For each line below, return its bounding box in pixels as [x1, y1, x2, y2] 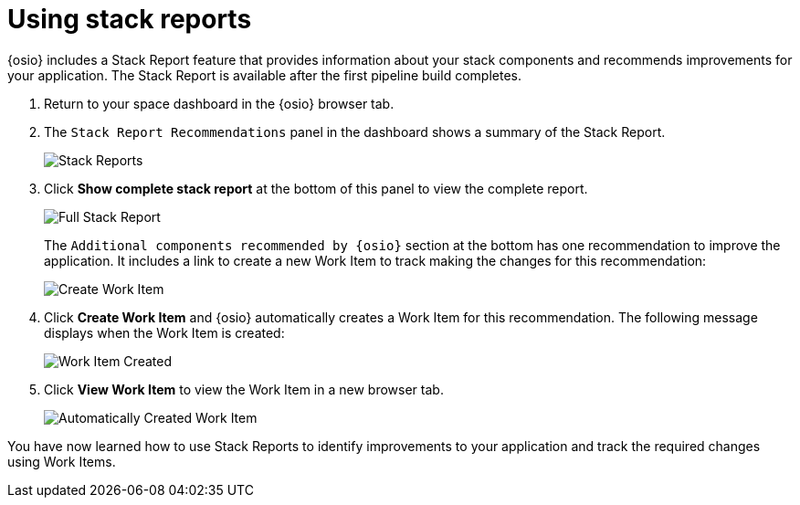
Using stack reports [7, 4, 252, 35]
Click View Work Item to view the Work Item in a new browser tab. [44, 381, 444, 397]
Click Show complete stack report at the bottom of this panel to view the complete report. [44, 180, 588, 196]
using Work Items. [7, 453, 116, 469]
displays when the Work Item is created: [44, 324, 285, 341]
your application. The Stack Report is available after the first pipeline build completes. [7, 67, 521, 83]
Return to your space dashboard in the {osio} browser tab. [44, 95, 395, 111]
